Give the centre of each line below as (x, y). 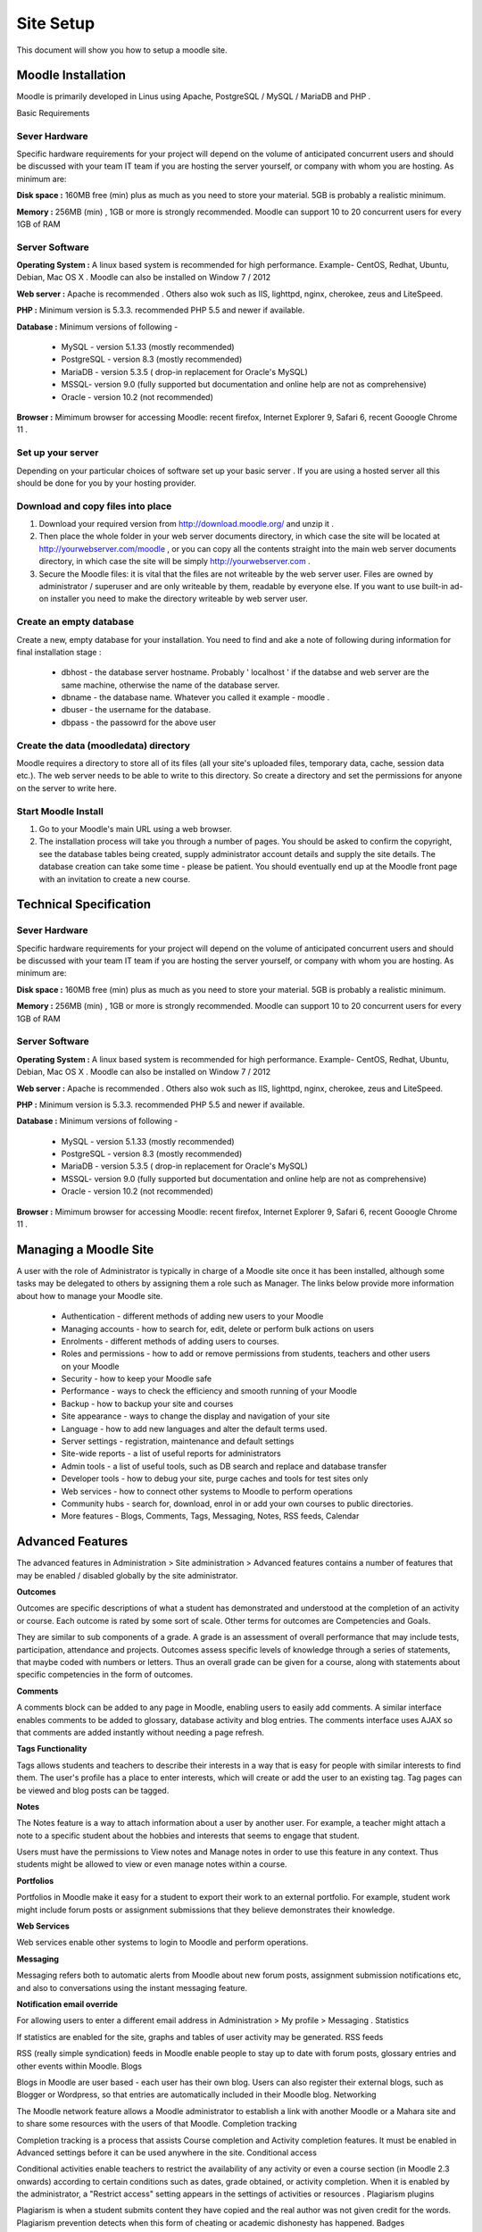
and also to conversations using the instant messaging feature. (132, 1987)
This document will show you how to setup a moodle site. (122, 50)
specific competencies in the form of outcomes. (105, 1675)
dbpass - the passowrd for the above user (138, 722)
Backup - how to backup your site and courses (147, 1403)
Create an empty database (75, 622)
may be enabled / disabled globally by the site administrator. (127, 1575)
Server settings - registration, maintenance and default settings (178, 1441)
